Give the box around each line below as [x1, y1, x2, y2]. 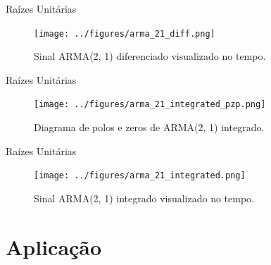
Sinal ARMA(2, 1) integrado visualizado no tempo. [34, 190, 255, 205]
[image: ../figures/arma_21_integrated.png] [34, 171, 246, 181]
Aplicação [6, 232, 102, 261]
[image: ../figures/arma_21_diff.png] [34, 28, 215, 39]
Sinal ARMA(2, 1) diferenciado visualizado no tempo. [34, 49, 266, 63]
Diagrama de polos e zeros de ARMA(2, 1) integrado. [34, 120, 265, 135]
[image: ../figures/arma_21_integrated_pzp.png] [34, 99, 266, 110]
